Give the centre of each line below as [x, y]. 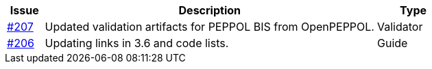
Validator [400, 27]
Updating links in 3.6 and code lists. [137, 43]
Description [209, 10]
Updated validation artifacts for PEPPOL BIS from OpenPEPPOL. [209, 27]
